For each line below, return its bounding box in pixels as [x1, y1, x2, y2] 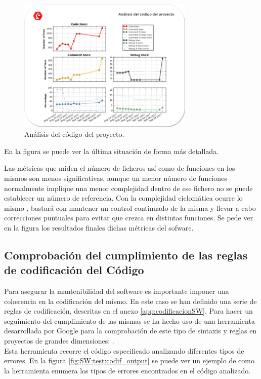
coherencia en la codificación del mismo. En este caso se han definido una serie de [4, 295, 257, 306]
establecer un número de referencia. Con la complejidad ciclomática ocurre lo [4, 193, 243, 203]
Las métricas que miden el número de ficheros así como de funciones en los [4, 163, 235, 173]
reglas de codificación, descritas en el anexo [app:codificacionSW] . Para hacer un [4, 306, 253, 316]
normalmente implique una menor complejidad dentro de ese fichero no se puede [4, 182, 253, 193]
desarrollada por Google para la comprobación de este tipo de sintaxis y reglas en [4, 325, 257, 336]
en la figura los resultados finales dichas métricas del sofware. [4, 222, 194, 233]
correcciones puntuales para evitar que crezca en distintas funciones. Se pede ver [4, 212, 253, 223]
